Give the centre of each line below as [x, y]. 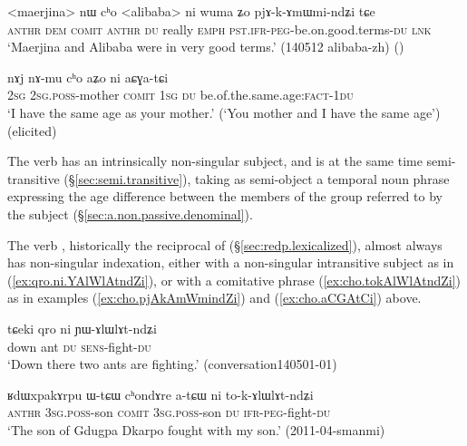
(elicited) [32, 130]
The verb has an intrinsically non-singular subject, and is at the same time [215, 161]
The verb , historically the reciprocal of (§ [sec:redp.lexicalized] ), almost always [225, 244]
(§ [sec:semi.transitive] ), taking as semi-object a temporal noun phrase [257, 178]
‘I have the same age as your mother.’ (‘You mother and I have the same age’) [224, 112]
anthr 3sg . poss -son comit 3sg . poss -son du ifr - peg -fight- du [169, 412]
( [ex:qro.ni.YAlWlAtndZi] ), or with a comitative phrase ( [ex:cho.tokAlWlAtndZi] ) [234, 280]
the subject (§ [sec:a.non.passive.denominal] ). [130, 213]
